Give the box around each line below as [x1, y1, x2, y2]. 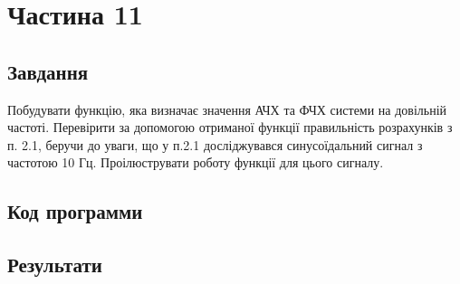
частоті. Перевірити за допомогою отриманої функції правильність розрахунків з [7, 118, 453, 137]
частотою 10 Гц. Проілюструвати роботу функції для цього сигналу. [7, 153, 384, 172]
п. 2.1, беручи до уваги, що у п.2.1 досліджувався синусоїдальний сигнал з [7, 135, 423, 154]
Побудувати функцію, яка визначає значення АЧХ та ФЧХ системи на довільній [7, 99, 447, 118]
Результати [7, 251, 102, 279]
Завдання [7, 57, 89, 85]
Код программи [7, 197, 143, 225]
